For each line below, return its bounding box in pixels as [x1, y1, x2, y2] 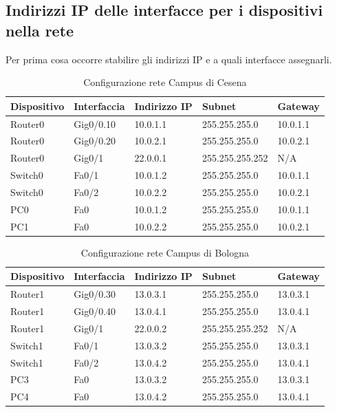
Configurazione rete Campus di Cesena [83, 75, 247, 89]
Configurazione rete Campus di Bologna [80, 245, 249, 259]
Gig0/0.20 [74, 133, 116, 148]
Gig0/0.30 [74, 287, 116, 301]
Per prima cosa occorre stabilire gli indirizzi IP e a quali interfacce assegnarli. [6, 52, 332, 66]
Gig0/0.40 [74, 304, 116, 318]
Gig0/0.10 [74, 116, 116, 131]
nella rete [6, 19, 74, 41]
